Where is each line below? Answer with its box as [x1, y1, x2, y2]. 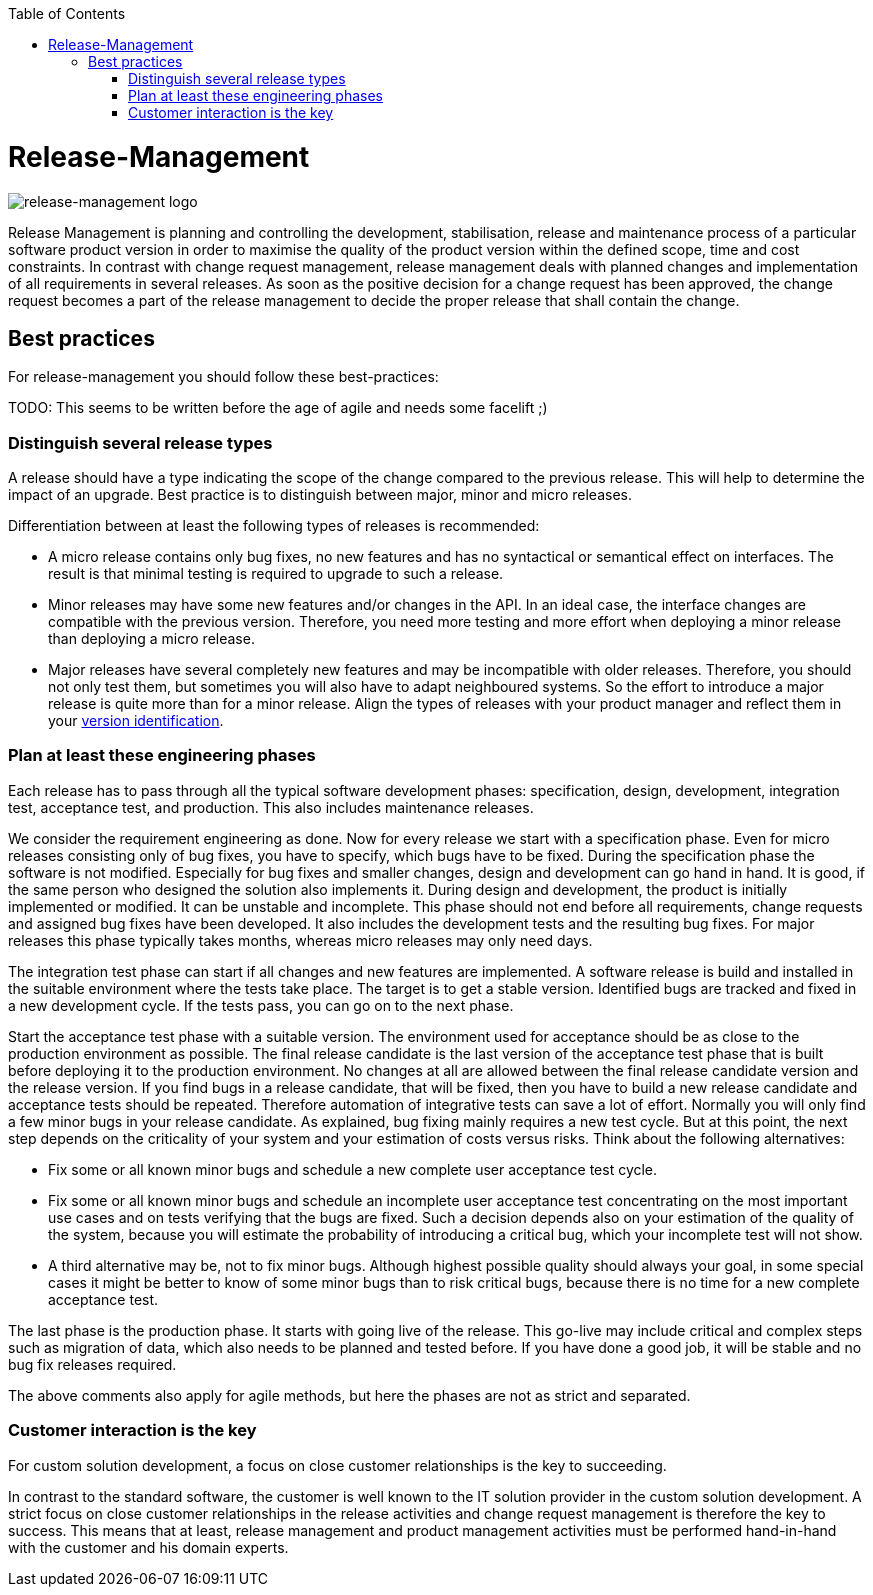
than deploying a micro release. [48, 630, 255, 648]
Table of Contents [8, 5, 126, 22]
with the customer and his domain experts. [8, 1538, 289, 1556]
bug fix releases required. [8, 1355, 177, 1373]
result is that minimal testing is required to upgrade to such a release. [48, 565, 504, 583]
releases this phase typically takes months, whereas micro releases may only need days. [8, 931, 593, 949]
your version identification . [48, 712, 224, 730]
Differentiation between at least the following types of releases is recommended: [8, 517, 540, 535]
